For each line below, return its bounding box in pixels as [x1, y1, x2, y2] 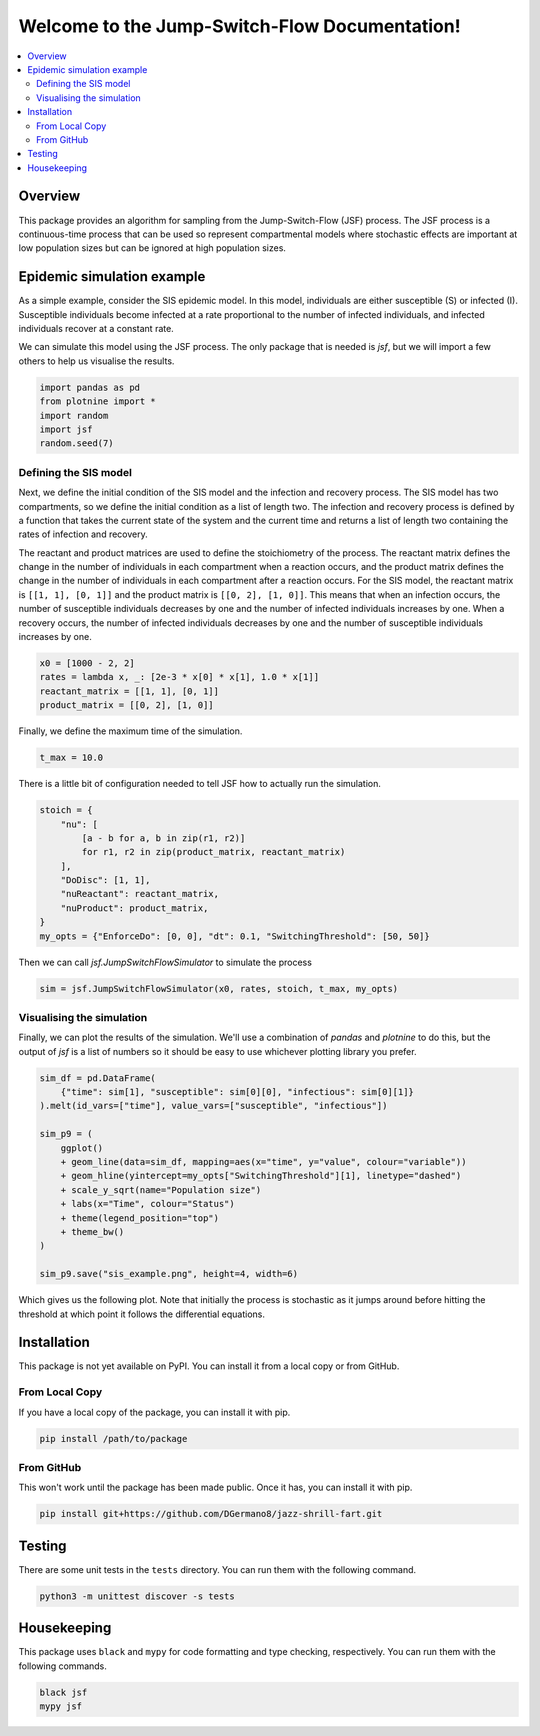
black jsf [39, 1686, 88, 1698]
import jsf [39, 423, 93, 435]
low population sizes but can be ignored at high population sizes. [18, 242, 287, 254]
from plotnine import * [39, 396, 157, 407]
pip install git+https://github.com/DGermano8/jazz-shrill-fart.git [39, 1508, 383, 1520]
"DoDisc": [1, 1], [60, 875, 151, 886]
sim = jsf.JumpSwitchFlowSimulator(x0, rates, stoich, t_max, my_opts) [39, 983, 399, 994]
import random [39, 410, 109, 421]
